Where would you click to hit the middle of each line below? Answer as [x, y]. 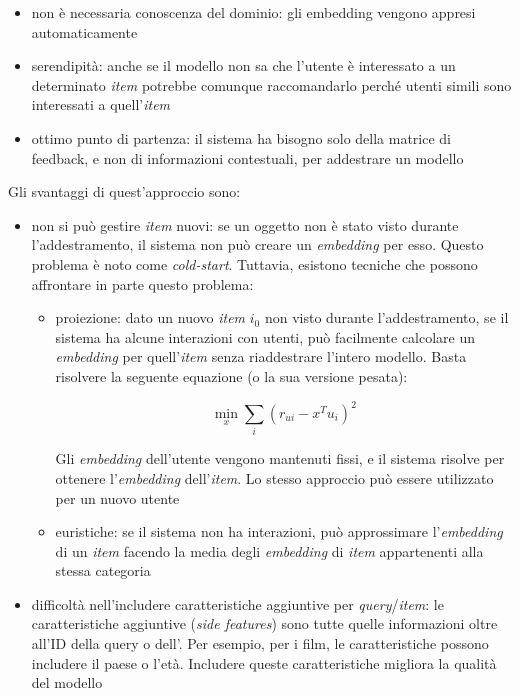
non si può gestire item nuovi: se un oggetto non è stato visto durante [245, 224]
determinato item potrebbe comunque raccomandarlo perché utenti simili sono [271, 84]
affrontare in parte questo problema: [142, 283]
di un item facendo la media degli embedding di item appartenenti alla [269, 550]
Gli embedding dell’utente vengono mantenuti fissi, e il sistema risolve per [280, 458]
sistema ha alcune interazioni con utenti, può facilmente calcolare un [265, 336]
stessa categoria [103, 570]
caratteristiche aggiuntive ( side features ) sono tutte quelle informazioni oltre [264, 623]
